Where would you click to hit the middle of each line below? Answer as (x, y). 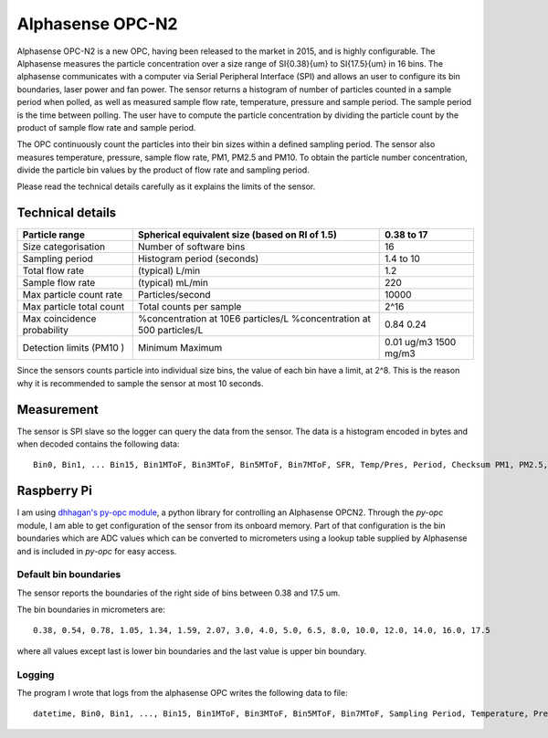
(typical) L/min (169, 271)
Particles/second (174, 295)
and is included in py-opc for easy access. (97, 551)
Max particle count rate (73, 295)
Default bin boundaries (69, 575)
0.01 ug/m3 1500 (420, 343)
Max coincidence (59, 319)
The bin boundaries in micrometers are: (91, 610)
